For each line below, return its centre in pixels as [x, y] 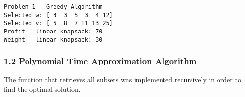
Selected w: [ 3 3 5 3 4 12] [58, 15]
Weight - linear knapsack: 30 [53, 40]
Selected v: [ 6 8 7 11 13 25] [58, 23]
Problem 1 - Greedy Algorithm [53, 7]
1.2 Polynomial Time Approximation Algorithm [100, 61]
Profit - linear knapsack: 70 [53, 31]
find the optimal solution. [42, 89]
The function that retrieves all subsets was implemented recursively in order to [122, 79]
